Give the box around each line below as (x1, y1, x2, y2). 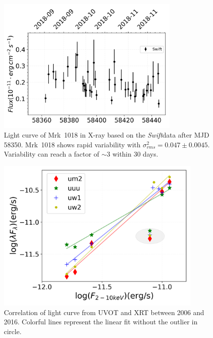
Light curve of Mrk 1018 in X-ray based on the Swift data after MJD (4, 129, 210, 139)
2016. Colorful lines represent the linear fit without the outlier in (4, 317, 198, 327)
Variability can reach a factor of (4, 149, 99, 159)
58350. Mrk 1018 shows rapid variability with (4, 139, 141, 149)
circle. (4, 326, 21, 336)
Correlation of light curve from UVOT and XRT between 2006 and (4, 307, 204, 317)
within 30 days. (112, 149, 158, 159)
